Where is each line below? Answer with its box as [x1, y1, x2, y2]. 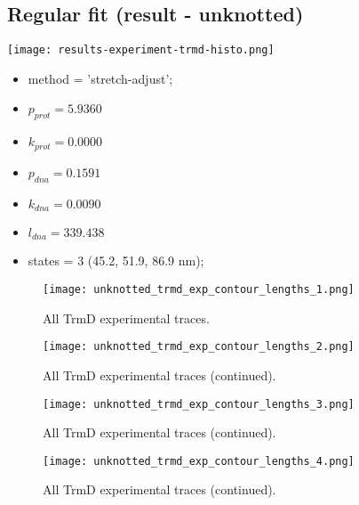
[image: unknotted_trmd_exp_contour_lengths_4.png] [43, 454, 355, 468]
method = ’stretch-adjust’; [28, 69, 173, 87]
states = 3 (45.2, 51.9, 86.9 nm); [28, 251, 204, 270]
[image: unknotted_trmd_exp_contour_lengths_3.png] [43, 397, 355, 411]
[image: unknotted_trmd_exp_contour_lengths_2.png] [43, 340, 355, 354]
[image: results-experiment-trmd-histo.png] [7, 44, 275, 57]
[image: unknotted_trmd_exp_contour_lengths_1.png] [43, 283, 355, 296]
